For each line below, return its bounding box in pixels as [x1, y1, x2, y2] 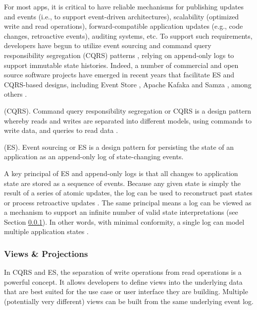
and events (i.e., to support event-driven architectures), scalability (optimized [4, 11, 239, 21]
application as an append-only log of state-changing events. [4, 151, 184, 162]
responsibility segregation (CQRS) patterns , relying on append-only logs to [4, 50, 234, 60]
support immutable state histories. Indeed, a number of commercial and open [4, 60, 239, 70]
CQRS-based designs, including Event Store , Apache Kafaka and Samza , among [4, 79, 252, 89]
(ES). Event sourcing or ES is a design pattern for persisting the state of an [4, 141, 234, 152]
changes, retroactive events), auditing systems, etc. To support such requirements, [4, 30, 253, 41]
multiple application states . [4, 226, 89, 237]
